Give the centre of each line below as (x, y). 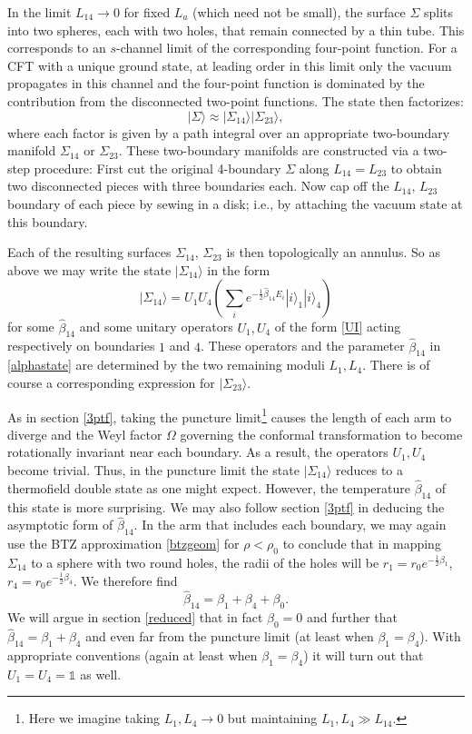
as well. (101, 674)
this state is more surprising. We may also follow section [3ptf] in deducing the (226, 506)
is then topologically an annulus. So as (333, 252)
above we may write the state (89, 269)
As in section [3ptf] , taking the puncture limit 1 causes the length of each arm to (230, 415)
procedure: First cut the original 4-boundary (157, 168)
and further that (352, 617)
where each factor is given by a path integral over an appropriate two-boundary (229, 132)
